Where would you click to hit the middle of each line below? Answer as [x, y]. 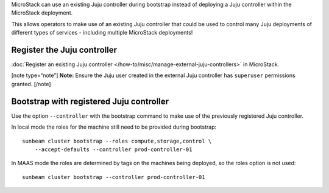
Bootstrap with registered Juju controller [90, 101]
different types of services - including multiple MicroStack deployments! [102, 33]
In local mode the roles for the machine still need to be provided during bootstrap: [114, 127]
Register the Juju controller [64, 49]
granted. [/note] [31, 84]
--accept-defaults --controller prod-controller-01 [113, 149]
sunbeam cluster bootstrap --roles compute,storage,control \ [117, 141]
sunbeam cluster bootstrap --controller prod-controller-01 [114, 177]
